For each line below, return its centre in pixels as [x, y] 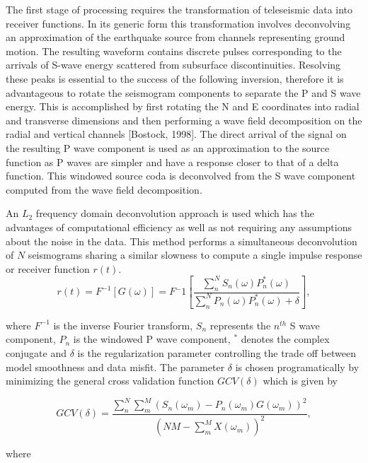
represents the [240, 325]
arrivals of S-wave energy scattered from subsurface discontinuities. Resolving [173, 65]
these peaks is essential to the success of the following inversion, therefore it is [175, 78]
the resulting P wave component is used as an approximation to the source [168, 147]
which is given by [300, 381]
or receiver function [48, 268]
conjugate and [36, 352]
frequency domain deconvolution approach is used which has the [175, 213]
